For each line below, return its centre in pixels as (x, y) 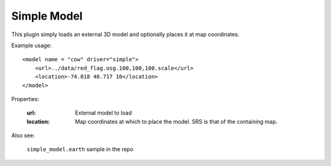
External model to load (103, 113)
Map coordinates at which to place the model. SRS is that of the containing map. (177, 121)
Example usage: (32, 45)
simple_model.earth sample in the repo (80, 149)
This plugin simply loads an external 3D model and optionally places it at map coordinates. (125, 34)
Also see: (23, 135)
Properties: (25, 99)
